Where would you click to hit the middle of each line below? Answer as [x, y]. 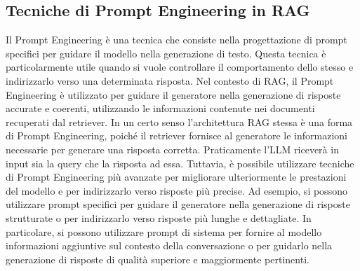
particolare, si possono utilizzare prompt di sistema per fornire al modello [164, 231]
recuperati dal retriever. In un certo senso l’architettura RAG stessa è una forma [179, 121]
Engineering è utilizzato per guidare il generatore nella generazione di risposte [173, 94]
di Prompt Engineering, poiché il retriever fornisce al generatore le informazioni [176, 135]
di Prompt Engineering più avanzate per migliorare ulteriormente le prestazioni [176, 177]
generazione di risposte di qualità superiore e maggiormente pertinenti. [158, 259]
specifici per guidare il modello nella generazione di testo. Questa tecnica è [166, 53]
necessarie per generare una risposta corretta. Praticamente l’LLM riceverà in [172, 149]
